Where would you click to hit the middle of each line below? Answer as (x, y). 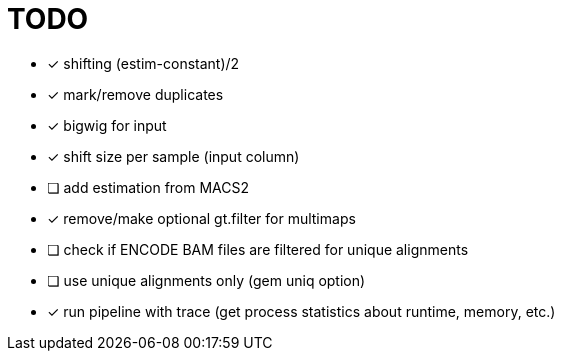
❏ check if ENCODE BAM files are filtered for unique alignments (258, 249)
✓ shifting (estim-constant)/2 (143, 63)
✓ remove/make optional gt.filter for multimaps (201, 218)
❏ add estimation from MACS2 (148, 187)
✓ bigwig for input (107, 125)
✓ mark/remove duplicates (135, 94)
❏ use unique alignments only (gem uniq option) (206, 280)
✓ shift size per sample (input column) (173, 156)
